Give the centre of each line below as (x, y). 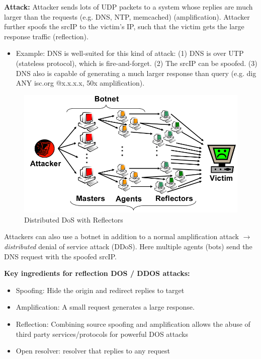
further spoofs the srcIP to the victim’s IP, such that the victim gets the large (124, 26)
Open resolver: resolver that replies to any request (93, 351)
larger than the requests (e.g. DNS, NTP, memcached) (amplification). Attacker (127, 16)
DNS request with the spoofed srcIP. (60, 256)
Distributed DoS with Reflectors (74, 219)
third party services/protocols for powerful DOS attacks (102, 334)
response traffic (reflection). (46, 36)
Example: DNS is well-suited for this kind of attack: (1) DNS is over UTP (130, 53)
